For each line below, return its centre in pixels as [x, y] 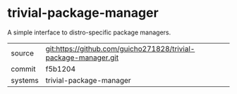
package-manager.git [82, 58]
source [22, 53]
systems [25, 80]
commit [23, 69]
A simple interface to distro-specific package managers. [89, 32]
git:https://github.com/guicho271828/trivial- [120, 48]
